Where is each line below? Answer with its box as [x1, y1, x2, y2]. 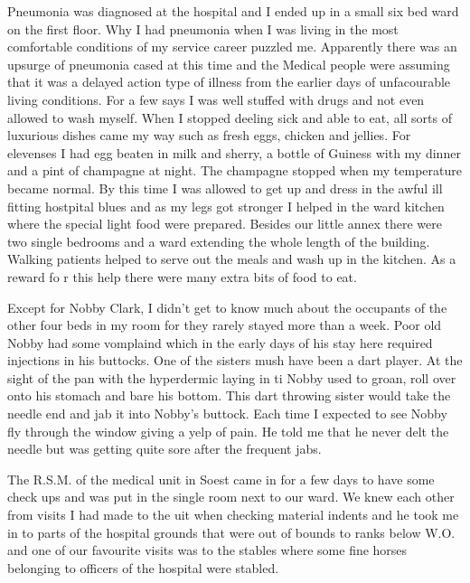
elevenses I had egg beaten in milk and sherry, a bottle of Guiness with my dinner [7, 143, 461, 162]
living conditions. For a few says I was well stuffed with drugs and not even [7, 89, 425, 108]
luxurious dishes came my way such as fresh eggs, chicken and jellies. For [7, 126, 411, 145]
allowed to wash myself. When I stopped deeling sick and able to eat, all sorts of [7, 108, 453, 127]
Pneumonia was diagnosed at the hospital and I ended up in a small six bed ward [7, 2, 459, 20]
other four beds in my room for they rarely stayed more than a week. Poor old [7, 315, 442, 334]
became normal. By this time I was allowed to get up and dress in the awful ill [7, 178, 443, 197]
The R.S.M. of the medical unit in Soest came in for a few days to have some [7, 469, 435, 488]
